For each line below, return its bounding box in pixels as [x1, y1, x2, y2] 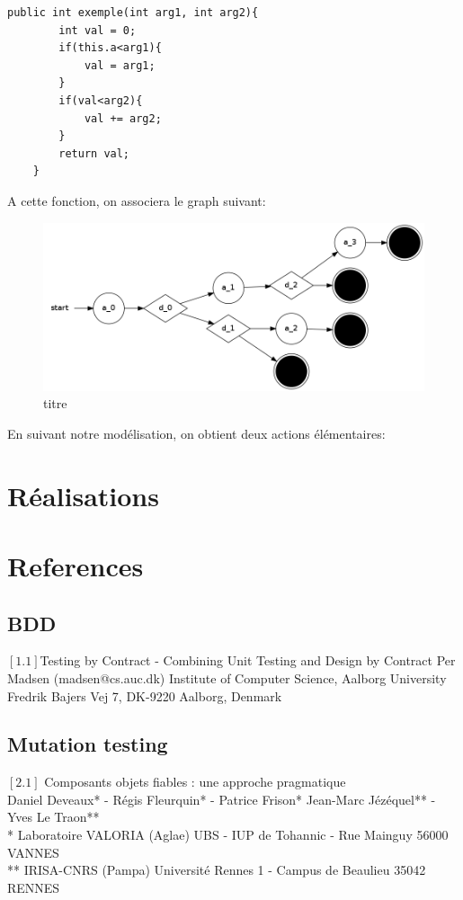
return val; [58, 147, 130, 160]
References [7, 547, 144, 584]
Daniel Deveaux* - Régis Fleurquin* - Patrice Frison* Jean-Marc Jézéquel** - [7, 789, 436, 808]
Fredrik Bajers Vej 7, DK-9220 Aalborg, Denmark [7, 686, 282, 705]
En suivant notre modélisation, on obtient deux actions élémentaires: [7, 423, 386, 442]
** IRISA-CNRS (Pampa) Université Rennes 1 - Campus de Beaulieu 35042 [7, 860, 426, 879]
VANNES [7, 842, 59, 861]
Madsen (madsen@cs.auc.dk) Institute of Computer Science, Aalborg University [7, 668, 447, 687]
